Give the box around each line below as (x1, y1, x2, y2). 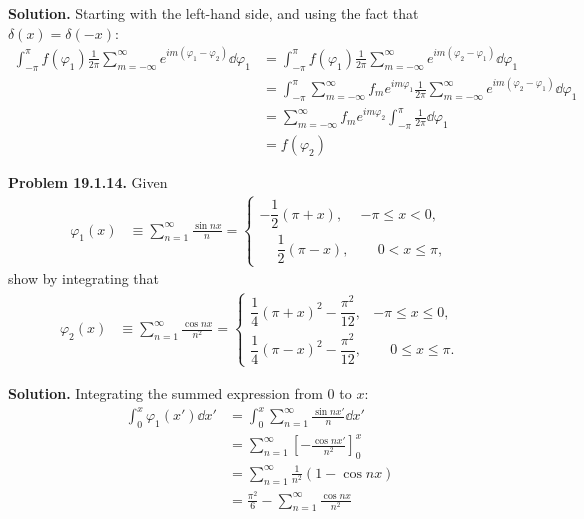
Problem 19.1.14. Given (8, 172, 168, 193)
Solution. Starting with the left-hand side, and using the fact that (8, 3, 419, 23)
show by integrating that (8, 268, 160, 289)
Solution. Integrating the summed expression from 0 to (8, 382, 352, 403)
